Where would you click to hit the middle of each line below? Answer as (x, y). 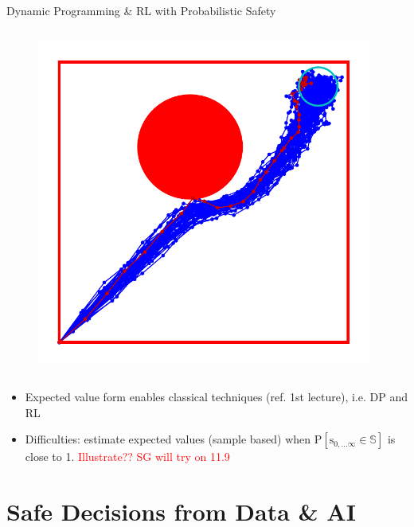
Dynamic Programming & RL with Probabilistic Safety (141, 10)
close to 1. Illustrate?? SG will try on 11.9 (127, 457)
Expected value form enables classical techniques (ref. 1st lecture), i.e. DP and (216, 397)
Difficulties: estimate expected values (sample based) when (168, 439)
